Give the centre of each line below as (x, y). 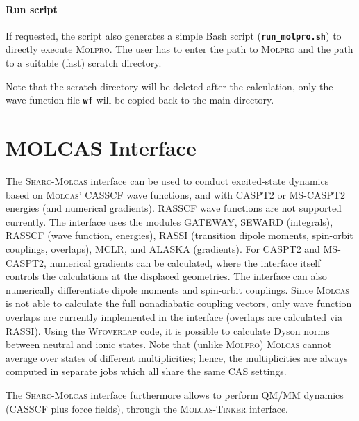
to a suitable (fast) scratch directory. (84, 63)
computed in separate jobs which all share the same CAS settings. (146, 371)
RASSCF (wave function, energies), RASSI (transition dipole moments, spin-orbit (179, 235)
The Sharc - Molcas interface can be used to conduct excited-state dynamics (167, 181)
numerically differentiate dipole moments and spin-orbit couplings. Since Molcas (177, 289)
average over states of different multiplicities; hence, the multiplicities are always (177, 357)
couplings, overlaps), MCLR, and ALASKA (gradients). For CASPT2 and (163, 248)
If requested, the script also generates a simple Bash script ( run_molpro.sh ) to (174, 35)
